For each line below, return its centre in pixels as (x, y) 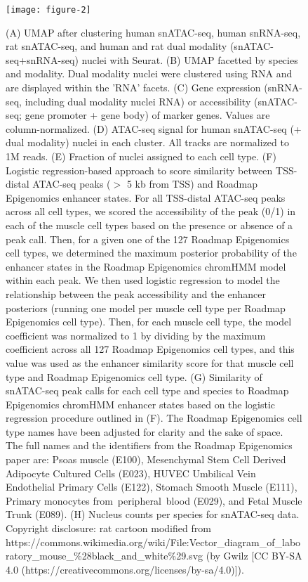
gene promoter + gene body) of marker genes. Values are (147, 115)
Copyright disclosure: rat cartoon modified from (108, 528)
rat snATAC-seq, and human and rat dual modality (116, 46)
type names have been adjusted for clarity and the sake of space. (145, 431)
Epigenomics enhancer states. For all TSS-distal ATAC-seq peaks (146, 197)
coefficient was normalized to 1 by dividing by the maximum (136, 335)
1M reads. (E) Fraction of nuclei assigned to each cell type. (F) (141, 156)
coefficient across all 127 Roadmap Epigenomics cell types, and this (150, 349)
